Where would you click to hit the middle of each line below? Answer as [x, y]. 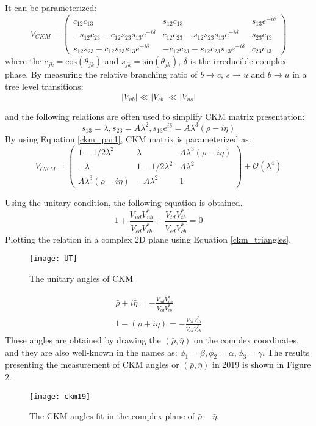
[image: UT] [53, 259]
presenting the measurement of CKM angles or [92, 365]
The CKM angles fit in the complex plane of [112, 416]
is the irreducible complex [238, 61]
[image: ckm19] [60, 396]
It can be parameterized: [51, 7]
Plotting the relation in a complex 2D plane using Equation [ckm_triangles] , [148, 239]
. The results [286, 352]
